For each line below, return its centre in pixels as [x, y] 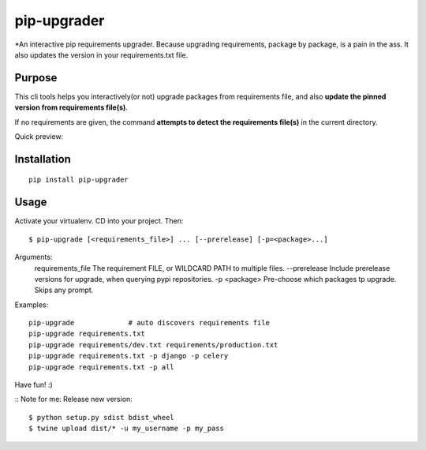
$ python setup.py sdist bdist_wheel [102, 417]
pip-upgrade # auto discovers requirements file [149, 323]
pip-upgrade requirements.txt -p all [102, 367]
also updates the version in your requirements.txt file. [101, 54]
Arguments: [34, 257]
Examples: [32, 305]
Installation [43, 159]
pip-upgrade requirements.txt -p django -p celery [129, 356]
